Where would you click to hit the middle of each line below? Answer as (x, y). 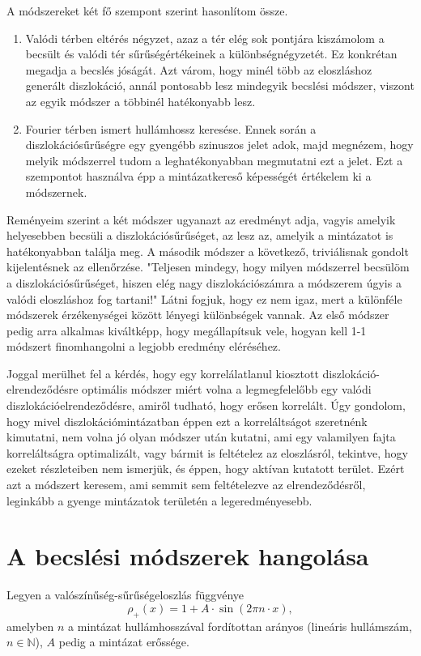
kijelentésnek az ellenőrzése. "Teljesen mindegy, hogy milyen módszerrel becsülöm (208, 267)
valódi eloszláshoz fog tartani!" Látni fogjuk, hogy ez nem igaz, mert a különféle (204, 298)
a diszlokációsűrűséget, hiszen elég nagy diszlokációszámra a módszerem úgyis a (204, 282)
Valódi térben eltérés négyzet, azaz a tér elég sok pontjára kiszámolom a (205, 38)
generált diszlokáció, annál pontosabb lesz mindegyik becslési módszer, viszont (220, 85)
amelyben (30, 626)
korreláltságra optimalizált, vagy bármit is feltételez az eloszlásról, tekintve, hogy (207, 452)
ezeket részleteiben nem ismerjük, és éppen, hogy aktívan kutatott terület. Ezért (206, 469)
